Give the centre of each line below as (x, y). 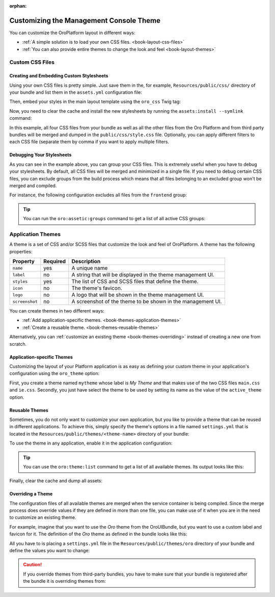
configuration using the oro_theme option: (54, 373)
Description (86, 262)
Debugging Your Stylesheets (40, 155)
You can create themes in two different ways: (57, 311)
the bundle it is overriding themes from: (65, 581)
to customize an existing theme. (43, 517)
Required (55, 262)
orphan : (18, 6)
